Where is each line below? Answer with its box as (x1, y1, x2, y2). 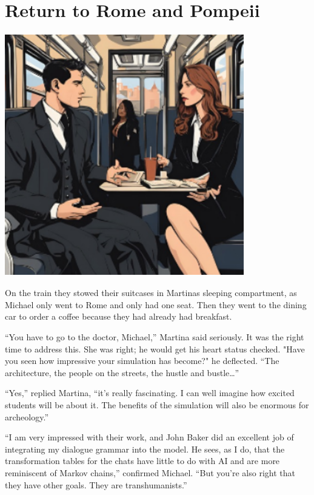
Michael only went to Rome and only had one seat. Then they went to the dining (5, 298, 307, 311)
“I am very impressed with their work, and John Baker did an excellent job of (5, 431, 294, 443)
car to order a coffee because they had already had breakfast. (5, 310, 232, 323)
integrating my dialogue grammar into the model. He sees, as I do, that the (5, 442, 285, 455)
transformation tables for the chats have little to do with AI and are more (5, 454, 280, 467)
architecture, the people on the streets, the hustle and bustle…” (5, 366, 239, 379)
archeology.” (5, 410, 48, 423)
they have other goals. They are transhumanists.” (5, 478, 187, 491)
